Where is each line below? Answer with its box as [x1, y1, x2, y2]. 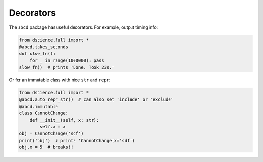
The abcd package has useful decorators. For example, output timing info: [9, 24, 158, 30]
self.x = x [39, 124, 66, 130]
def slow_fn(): [19, 51, 56, 56]
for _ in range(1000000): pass [29, 57, 104, 63]
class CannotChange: [19, 110, 68, 116]
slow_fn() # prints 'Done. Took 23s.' [19, 65, 114, 70]
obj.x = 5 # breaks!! [19, 144, 74, 150]
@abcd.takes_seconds [19, 44, 68, 50]
